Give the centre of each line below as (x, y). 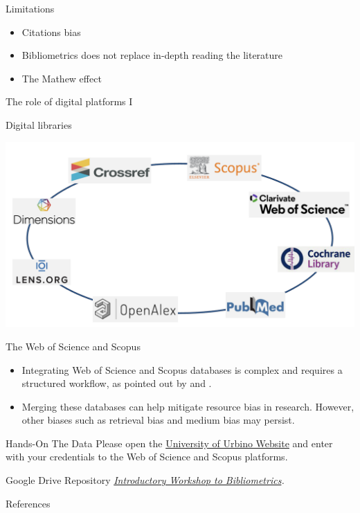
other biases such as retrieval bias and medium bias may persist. (158, 420)
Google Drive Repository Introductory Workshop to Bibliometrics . (145, 480)
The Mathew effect (62, 78)
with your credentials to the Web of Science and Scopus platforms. (147, 457)
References (28, 503)
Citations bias (51, 31)
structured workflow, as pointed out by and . (117, 383)
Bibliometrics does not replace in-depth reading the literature (152, 55)
